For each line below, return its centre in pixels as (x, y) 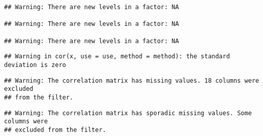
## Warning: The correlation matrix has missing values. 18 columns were (132, 80)
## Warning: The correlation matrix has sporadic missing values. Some (128, 113)
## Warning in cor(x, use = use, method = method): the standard (117, 57)
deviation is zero (35, 65)
